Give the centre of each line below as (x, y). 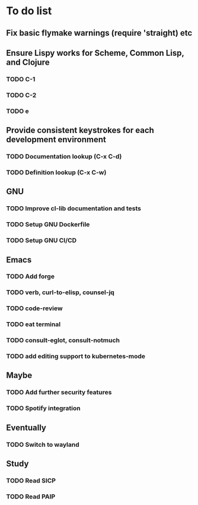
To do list (29, 11)
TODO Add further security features (59, 392)
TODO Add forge (31, 276)
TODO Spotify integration (44, 408)
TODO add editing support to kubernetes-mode (76, 356)
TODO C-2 (21, 95)
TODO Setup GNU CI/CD (41, 241)
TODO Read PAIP (31, 496)
